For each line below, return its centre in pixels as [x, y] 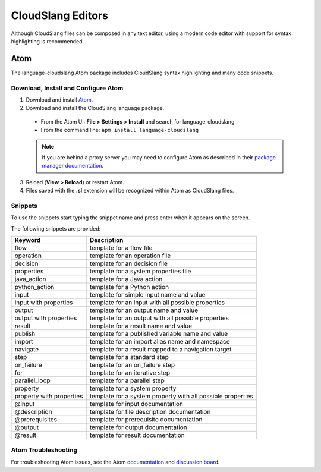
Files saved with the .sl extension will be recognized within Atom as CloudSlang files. [130, 191]
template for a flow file [121, 248]
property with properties [49, 397]
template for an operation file [130, 256]
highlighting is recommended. [48, 41]
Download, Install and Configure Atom [67, 88]
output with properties [46, 318]
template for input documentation [136, 404]
